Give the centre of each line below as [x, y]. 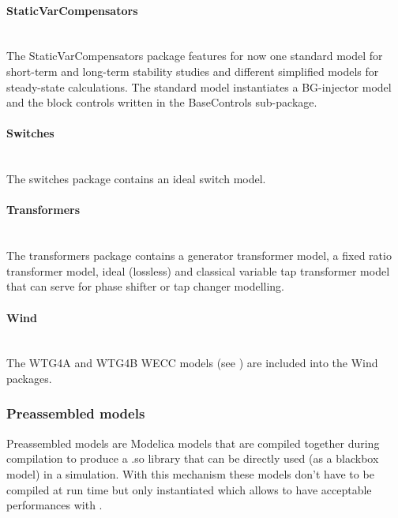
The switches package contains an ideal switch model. [136, 179]
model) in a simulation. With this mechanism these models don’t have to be [190, 473]
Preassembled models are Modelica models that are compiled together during [193, 443]
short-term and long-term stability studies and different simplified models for [193, 71]
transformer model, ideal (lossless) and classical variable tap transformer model [198, 270]
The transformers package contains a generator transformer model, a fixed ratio [199, 255]
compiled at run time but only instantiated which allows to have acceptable [189, 489]
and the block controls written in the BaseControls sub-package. [162, 102]
